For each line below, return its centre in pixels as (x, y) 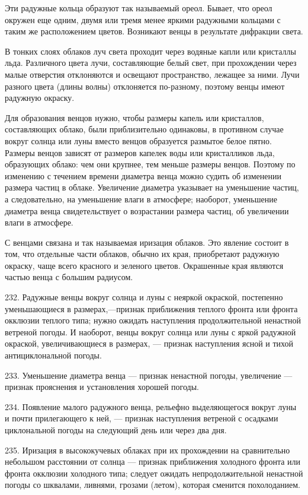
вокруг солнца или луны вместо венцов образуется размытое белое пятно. (138, 140)
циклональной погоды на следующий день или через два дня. (116, 430)
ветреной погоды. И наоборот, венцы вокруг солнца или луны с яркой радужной (150, 331)
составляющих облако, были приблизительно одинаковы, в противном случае (144, 129)
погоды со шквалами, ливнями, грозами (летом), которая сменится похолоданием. (153, 485)
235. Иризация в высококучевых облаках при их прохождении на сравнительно (147, 450)
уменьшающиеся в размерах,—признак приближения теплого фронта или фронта (151, 308)
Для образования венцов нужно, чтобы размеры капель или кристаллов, (134, 117)
